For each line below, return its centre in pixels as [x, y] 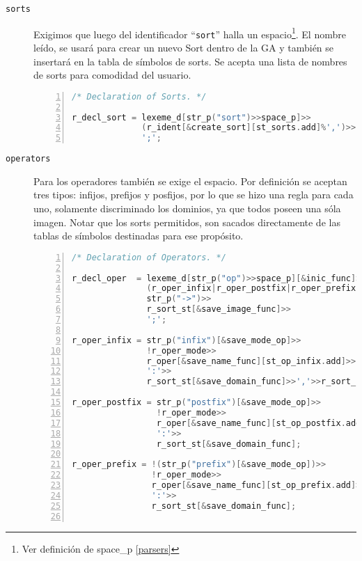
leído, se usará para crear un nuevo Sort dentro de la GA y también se [184, 47]
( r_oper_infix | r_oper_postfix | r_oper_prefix [251, 289]
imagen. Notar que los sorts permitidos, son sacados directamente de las [187, 222]
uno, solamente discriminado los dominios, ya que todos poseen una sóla [187, 208]
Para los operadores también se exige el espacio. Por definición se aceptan [190, 181]
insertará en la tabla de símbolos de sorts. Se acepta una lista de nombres [190, 61]
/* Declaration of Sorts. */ [139, 96]
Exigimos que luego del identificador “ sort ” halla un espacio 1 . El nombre [190, 33]
